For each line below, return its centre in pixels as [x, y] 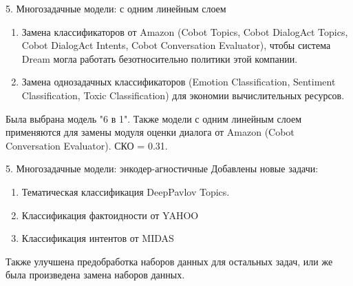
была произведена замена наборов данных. [95, 275]
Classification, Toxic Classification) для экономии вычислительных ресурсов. [183, 95]
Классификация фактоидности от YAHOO [110, 215]
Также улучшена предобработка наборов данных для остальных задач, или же [169, 261]
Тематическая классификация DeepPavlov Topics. [126, 191]
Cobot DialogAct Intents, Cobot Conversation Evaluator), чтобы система [176, 45]
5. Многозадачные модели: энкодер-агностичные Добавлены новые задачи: [162, 168]
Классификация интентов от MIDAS [98, 238]
